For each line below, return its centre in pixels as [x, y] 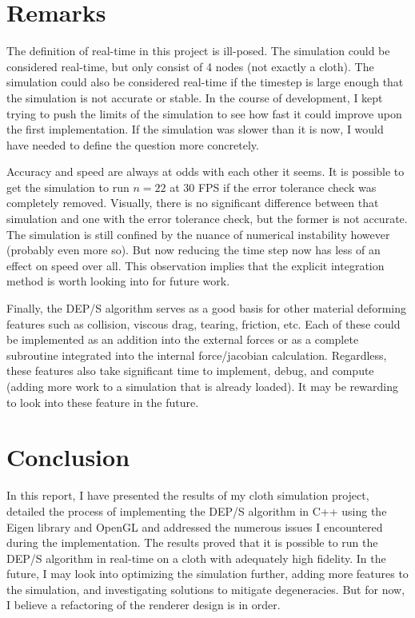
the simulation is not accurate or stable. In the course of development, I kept [195, 97]
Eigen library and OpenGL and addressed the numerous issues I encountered [195, 526]
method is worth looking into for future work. [118, 281]
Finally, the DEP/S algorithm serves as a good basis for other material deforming [206, 308]
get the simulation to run [68, 187]
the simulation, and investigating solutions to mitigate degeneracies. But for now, [206, 589]
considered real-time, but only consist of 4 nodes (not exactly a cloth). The [190, 66]
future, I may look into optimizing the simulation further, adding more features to [207, 574]
